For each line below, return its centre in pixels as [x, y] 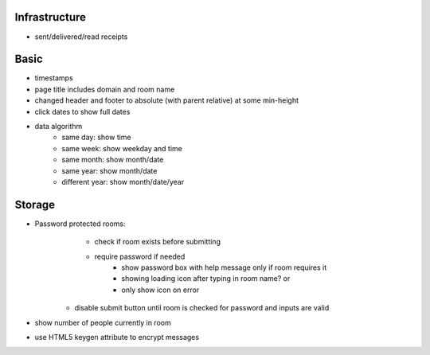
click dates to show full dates [82, 111]
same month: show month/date [113, 160]
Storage [35, 204]
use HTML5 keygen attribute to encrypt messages [117, 337]
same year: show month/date [109, 170]
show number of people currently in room [103, 322]
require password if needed [140, 256]
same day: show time [96, 137]
